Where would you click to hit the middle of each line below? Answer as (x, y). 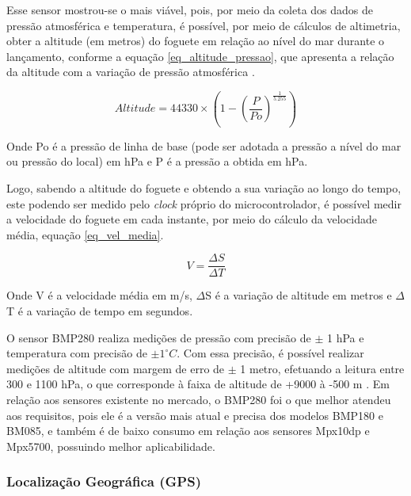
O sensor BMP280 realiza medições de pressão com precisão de (159, 337)
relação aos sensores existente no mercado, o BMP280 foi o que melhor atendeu (199, 399)
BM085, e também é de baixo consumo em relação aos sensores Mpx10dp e (188, 431)
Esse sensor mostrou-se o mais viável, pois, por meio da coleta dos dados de (190, 10)
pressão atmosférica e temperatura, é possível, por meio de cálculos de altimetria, (204, 25)
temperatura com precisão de (77, 353)
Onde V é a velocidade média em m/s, (99, 295)
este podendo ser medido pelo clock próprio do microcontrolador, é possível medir (204, 203)
